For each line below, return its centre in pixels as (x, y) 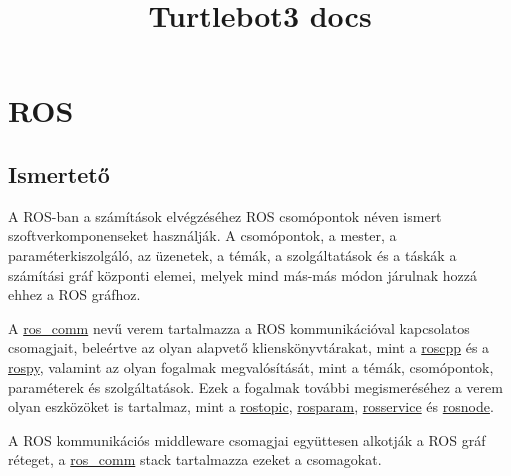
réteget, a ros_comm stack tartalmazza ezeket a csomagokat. (195, 459)
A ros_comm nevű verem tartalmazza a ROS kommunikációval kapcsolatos (239, 327)
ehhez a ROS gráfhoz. (74, 294)
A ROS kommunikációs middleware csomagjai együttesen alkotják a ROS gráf (247, 439)
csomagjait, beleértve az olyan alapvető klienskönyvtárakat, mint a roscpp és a (249, 347)
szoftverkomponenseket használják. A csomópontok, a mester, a (202, 235)
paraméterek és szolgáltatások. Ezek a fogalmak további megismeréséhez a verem (255, 386)
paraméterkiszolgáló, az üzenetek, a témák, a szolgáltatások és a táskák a (232, 254)
